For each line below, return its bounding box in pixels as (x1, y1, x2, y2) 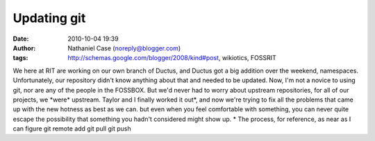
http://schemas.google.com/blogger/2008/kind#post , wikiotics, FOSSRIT (67, 54, 277, 62)
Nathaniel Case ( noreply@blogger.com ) (67, 44, 181, 52)
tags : (12, 54, 28, 62)
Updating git (12, 10, 86, 26)
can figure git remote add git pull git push (12, 124, 131, 133)
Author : (12, 44, 36, 52)
